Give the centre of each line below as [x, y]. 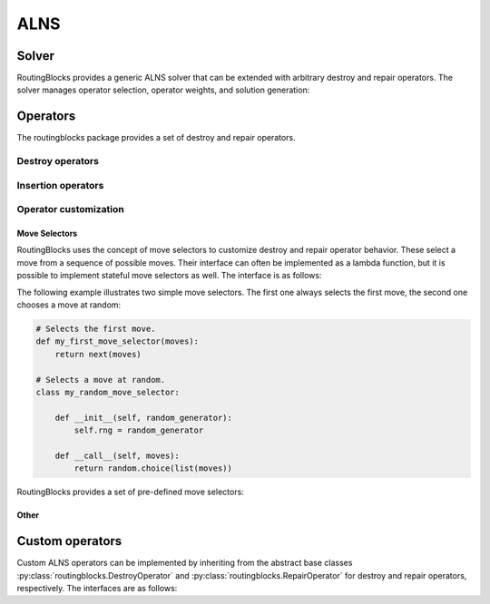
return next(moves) [98, 354]
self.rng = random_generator [139, 430]
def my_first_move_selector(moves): [118, 341]
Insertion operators [60, 185]
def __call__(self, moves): [118, 455]
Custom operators [69, 541]
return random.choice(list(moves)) [153, 468]
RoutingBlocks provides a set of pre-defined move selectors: [130, 492]
